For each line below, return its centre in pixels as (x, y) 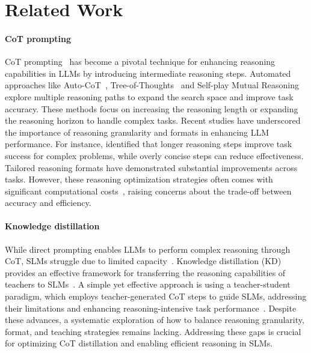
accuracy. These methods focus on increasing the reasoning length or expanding (152, 108)
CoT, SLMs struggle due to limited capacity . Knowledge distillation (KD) (143, 261)
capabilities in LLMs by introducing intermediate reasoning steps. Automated (148, 73)
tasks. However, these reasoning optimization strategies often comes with (139, 179)
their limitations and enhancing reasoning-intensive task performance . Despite (151, 308)
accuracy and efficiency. (48, 203)
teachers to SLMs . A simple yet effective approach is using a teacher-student (148, 284)
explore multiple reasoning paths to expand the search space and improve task (149, 96)
